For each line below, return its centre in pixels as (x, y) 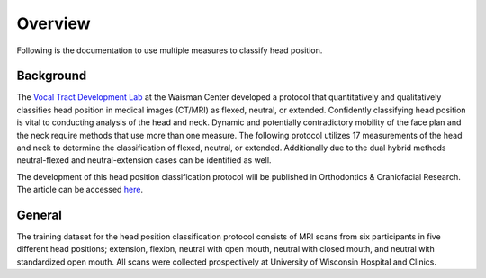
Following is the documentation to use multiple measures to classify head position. (170, 50)
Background (52, 76)
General (40, 215)
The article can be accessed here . (80, 190)
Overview (54, 23)
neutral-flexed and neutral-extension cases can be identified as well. (144, 160)
